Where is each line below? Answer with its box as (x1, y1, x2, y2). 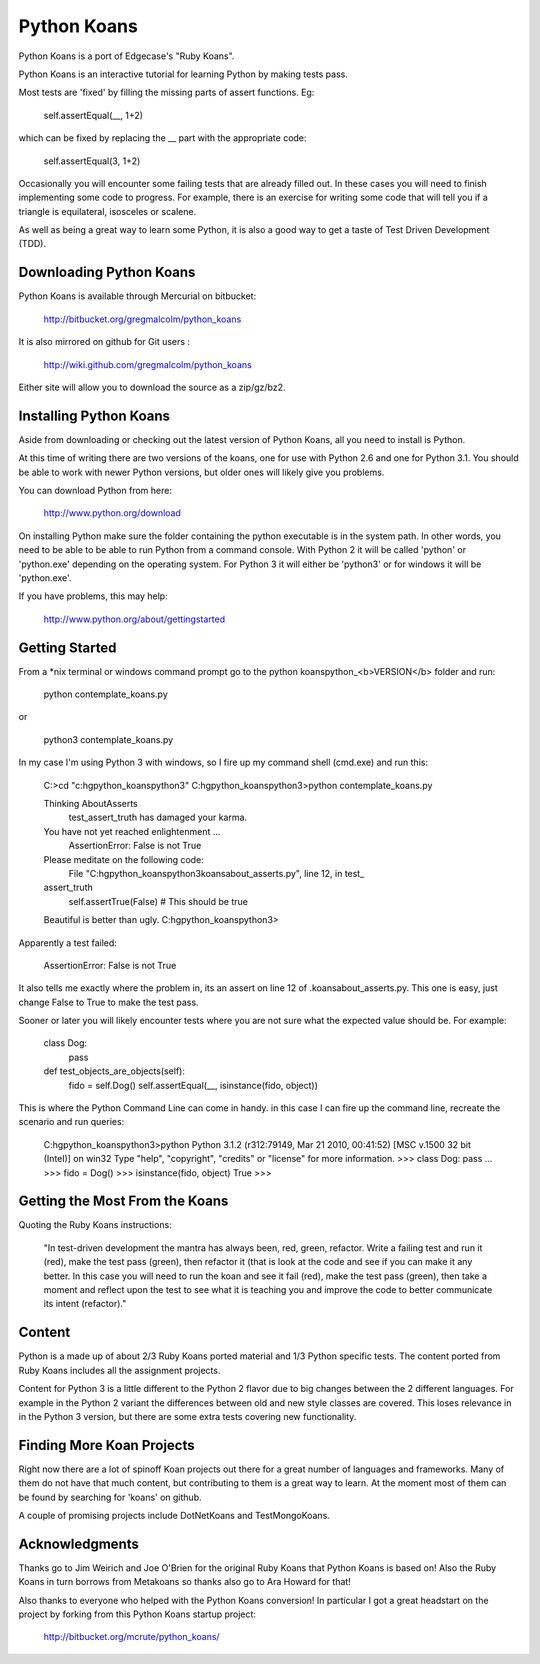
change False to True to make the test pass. (18, 996, 199, 1008)
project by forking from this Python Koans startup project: (18, 1608, 257, 1620)
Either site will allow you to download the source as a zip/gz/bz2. (18, 381, 286, 393)
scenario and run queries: (18, 1116, 125, 1128)
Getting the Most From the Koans (18, 1193, 229, 1210)
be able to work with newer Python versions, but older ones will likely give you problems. (18, 466, 385, 478)
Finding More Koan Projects (18, 1436, 195, 1454)
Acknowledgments (18, 1535, 140, 1552)
